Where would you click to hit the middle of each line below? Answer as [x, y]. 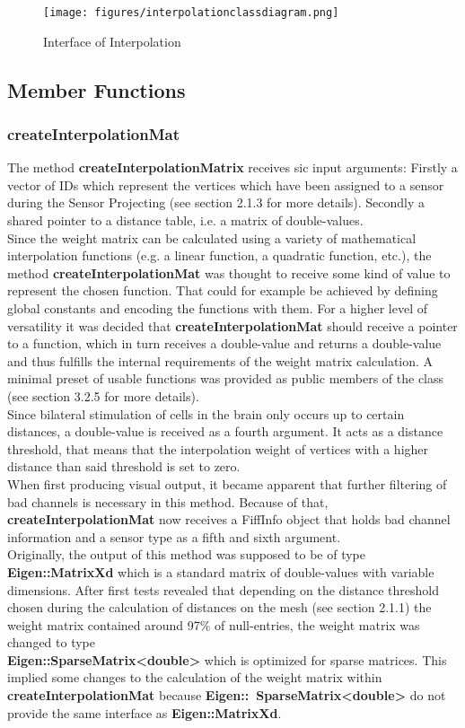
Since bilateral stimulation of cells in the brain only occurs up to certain [206, 413]
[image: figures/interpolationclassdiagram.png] [191, 13]
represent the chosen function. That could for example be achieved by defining [223, 290]
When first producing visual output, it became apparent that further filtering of [227, 483]
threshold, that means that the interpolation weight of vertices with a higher [218, 448]
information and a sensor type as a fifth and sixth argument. [174, 536]
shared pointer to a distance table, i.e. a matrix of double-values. [185, 220]
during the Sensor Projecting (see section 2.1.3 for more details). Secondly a [216, 202]
